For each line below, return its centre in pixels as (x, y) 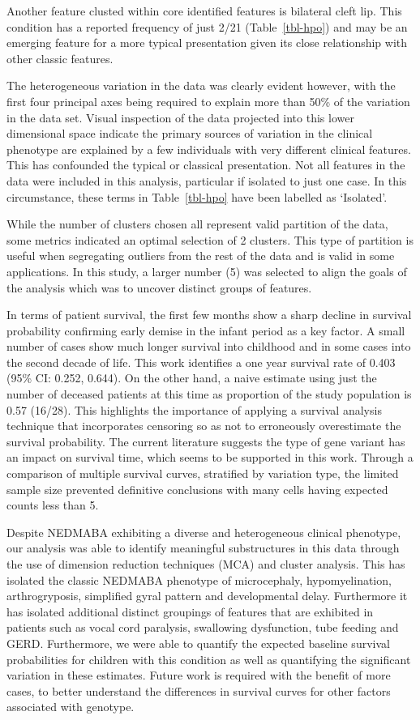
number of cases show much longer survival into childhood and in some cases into (209, 346)
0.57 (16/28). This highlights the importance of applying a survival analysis (194, 409)
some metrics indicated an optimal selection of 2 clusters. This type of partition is (210, 239)
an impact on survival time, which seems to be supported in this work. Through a (210, 457)
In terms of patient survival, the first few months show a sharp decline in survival (209, 315)
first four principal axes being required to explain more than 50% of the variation (208, 101)
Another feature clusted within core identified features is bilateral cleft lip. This (204, 11)
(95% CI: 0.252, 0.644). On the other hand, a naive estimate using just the (192, 378)
